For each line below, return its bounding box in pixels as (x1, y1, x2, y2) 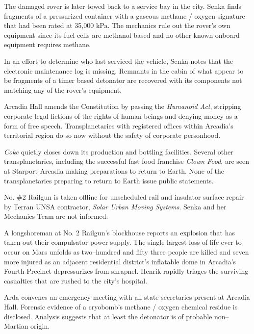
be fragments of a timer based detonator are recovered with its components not (4, 75, 242, 85)
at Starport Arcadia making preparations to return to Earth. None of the (4, 165, 225, 176)
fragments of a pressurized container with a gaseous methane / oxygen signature (4, 10, 245, 21)
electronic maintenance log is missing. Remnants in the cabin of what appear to (4, 65, 244, 76)
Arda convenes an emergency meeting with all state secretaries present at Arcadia (4, 292, 250, 302)
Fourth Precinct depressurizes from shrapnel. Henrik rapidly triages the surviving (4, 266, 249, 276)
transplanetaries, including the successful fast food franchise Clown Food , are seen (4, 156, 249, 166)
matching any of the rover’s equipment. (4, 84, 122, 95)
